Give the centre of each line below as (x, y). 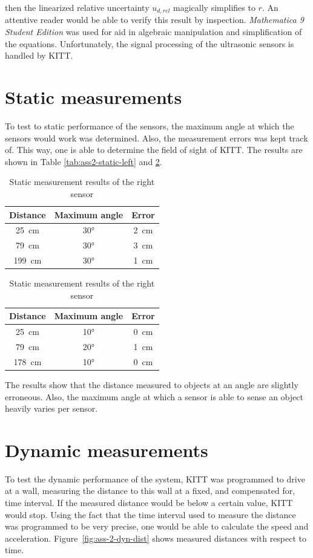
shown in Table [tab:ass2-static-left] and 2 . (84, 161)
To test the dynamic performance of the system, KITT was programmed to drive (155, 479)
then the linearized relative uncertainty (77, 7)
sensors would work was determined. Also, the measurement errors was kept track (156, 138)
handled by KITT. (39, 55)
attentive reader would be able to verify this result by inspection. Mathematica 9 (154, 20)
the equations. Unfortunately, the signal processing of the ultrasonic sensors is (150, 43)
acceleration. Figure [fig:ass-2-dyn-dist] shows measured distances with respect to (156, 538)
